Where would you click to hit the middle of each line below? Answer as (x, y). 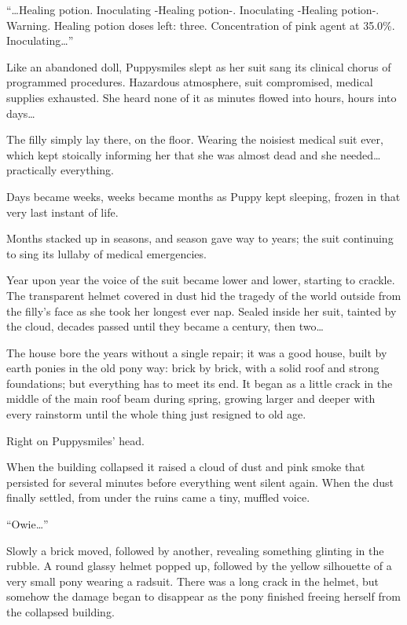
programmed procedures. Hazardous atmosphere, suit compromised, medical (190, 82)
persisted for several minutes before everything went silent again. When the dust (200, 482)
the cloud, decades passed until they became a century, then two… (165, 326)
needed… (361, 154)
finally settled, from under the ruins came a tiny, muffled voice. (158, 497)
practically (32, 170)
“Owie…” (27, 524)
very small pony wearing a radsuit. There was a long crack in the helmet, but (193, 581)
